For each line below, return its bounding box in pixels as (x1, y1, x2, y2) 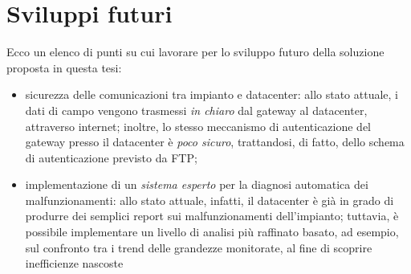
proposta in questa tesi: (6, 59, 122, 76)
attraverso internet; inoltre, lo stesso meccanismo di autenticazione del (25, 117, 372, 134)
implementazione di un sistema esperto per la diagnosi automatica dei (25, 176, 368, 193)
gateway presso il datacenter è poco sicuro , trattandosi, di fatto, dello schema (25, 133, 405, 150)
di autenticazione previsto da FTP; (25, 149, 197, 166)
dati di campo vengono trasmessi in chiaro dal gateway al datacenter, (25, 101, 368, 118)
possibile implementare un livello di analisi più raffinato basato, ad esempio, (25, 223, 399, 240)
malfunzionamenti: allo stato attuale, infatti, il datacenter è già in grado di (25, 191, 394, 208)
